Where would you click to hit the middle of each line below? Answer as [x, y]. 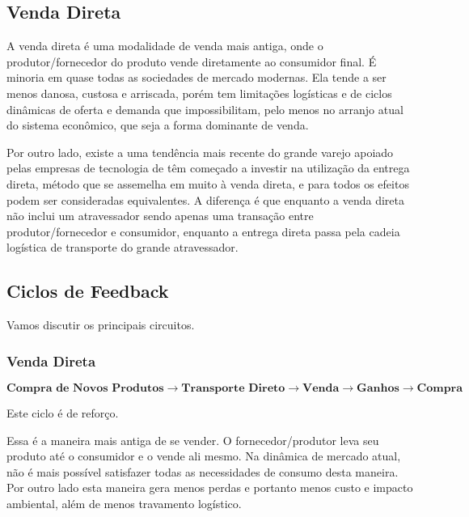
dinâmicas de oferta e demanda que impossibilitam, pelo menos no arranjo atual [205, 109]
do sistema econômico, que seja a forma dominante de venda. [158, 125]
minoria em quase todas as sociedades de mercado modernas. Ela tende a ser [196, 77]
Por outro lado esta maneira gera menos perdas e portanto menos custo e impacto [210, 487]
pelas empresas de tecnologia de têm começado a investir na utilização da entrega [208, 168]
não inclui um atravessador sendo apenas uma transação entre [160, 216]
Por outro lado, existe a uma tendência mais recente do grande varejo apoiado [200, 152]
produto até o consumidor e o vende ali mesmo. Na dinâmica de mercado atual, [204, 456]
